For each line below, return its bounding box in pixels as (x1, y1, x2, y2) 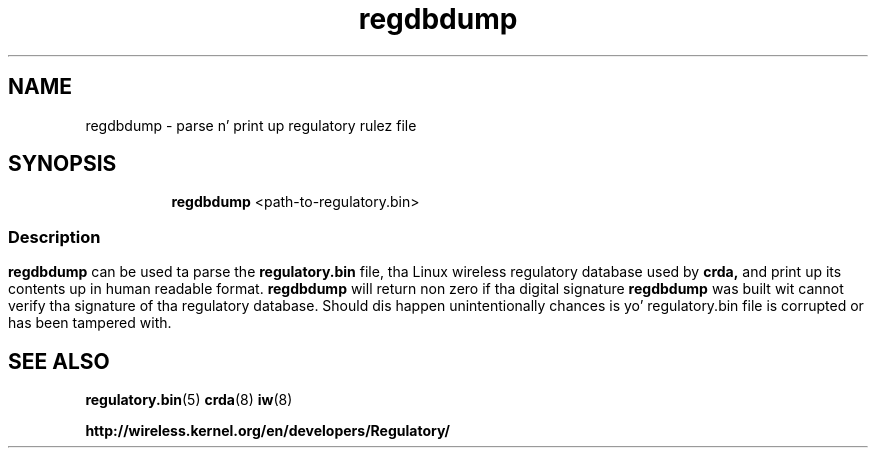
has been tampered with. (8, 314, 172, 332)
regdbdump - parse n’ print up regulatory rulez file (85, 116, 417, 134)
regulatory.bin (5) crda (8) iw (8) (85, 391, 293, 409)
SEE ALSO (8, 348, 110, 374)
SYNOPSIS (8, 151, 117, 177)
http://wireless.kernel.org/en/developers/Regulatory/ (85, 422, 450, 440)
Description (8, 226, 101, 247)
